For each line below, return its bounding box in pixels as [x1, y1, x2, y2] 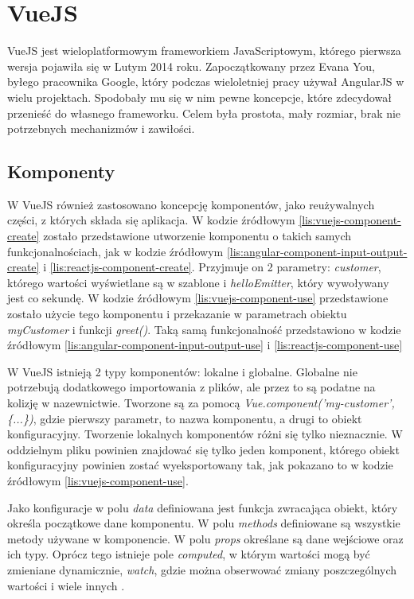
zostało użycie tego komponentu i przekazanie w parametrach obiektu [7, 305, 347, 322]
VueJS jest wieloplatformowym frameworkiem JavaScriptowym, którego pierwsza [7, 42, 401, 59]
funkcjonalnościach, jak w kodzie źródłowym [7, 243, 224, 259]
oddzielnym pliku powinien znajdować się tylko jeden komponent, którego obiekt [7, 441, 400, 457]
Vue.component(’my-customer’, [244, 395, 395, 411]
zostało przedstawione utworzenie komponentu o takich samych [43, 228, 352, 244]
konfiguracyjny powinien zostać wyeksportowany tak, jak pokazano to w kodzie [7, 457, 393, 473]
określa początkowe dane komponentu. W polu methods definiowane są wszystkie [7, 515, 400, 531]
